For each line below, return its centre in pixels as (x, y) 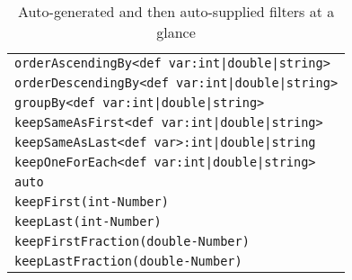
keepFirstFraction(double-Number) (132, 241)
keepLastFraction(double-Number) (128, 261)
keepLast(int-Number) (88, 221)
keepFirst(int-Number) (92, 202)
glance (176, 32)
